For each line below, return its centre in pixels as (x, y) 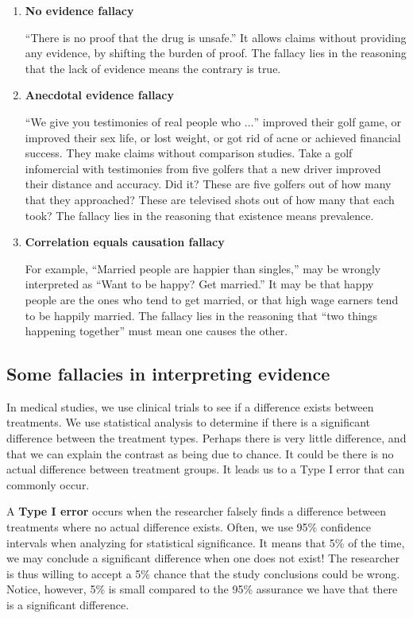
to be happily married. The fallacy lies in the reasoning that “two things (201, 315)
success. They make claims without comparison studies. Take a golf (189, 153)
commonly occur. (48, 484)
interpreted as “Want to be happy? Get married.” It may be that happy (199, 284)
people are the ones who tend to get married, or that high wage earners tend (212, 299)
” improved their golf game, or (328, 121)
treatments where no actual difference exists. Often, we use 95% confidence (189, 527)
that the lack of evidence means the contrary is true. (153, 68)
